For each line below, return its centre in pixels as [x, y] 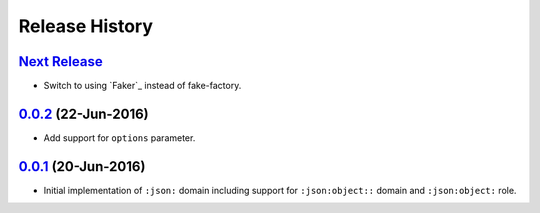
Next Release [61, 61]
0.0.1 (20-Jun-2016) [82, 166]
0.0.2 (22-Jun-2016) [83, 113]
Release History [86, 26]
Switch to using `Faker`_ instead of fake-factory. [142, 86]
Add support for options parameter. [119, 137]
